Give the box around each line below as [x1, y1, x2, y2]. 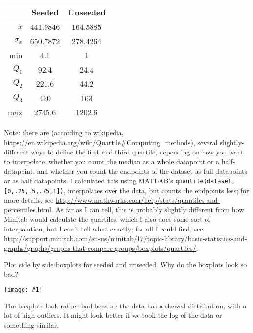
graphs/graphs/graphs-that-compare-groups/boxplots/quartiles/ [4, 243, 196, 253]
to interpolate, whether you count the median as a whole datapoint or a [4, 156, 220, 166]
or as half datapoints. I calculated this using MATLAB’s [4, 175, 173, 185]
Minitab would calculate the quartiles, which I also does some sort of [4, 214, 210, 224]
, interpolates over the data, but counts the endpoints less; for [63, 185, 249, 195]
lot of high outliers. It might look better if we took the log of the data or [4, 310, 222, 320]
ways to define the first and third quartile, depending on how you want [31, 147, 244, 157]
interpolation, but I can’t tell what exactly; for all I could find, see [4, 224, 203, 234]
